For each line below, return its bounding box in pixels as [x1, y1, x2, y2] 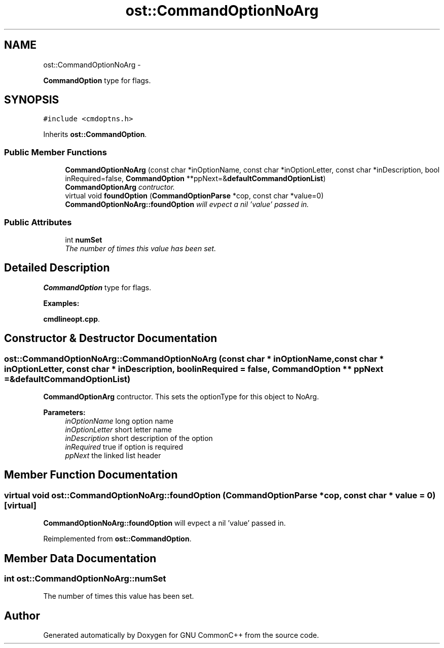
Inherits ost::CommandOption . [43, 130, 147, 139]
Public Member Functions [4, 147, 107, 157]
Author [4, 609, 40, 622]
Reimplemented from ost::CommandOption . [43, 534, 192, 543]
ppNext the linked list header [65, 451, 161, 460]
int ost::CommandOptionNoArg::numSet [4, 573, 166, 584]
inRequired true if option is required [65, 442, 183, 451]
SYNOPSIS [4, 93, 59, 107]
